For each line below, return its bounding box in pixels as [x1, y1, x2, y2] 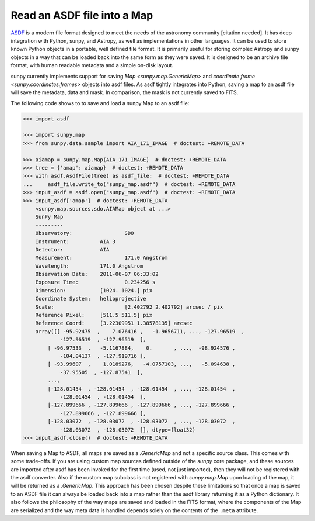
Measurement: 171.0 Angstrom [35, 254, 168, 261]
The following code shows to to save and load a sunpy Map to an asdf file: [10, 99, 190, 106]
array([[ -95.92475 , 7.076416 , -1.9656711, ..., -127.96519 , [35, 328, 245, 334]
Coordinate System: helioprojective [35, 295, 146, 302]
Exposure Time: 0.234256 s [35, 279, 156, 286]
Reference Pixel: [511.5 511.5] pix [35, 312, 153, 319]
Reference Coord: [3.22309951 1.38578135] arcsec [35, 320, 192, 327]
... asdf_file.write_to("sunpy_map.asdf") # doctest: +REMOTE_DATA [23, 181, 236, 187]
